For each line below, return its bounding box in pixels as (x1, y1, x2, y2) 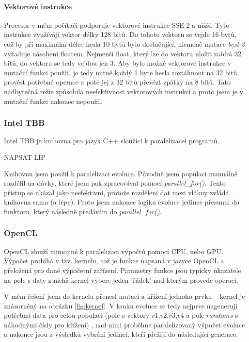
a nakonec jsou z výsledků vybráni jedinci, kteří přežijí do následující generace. (4, 329, 238, 339)
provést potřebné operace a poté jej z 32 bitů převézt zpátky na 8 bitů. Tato (4, 77, 231, 87)
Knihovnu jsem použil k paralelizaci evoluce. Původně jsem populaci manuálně (4, 168, 237, 178)
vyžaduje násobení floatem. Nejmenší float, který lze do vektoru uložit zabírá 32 (4, 48, 241, 58)
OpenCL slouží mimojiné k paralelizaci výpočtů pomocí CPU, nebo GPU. (4, 246, 224, 256)
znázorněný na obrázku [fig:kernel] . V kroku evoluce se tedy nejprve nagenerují (4, 300, 238, 310)
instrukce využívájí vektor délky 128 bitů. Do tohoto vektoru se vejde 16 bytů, (4, 29, 236, 39)
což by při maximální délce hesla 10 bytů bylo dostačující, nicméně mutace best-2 (4, 38, 245, 49)
